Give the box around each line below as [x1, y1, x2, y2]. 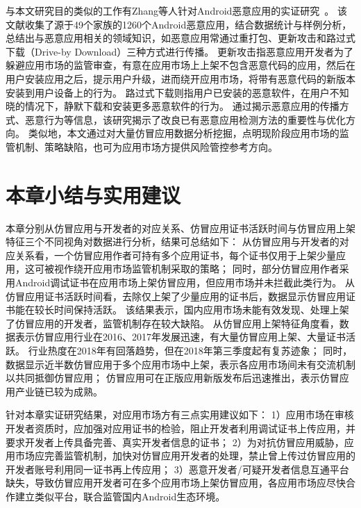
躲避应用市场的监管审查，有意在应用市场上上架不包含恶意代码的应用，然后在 [6, 58, 355, 72]
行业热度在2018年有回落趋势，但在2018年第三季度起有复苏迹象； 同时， [28, 343, 353, 357]
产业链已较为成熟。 [15, 384, 103, 398]
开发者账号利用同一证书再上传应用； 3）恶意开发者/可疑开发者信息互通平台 [6, 461, 349, 476]
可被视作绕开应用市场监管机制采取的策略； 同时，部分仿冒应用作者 [34, 261, 339, 276]
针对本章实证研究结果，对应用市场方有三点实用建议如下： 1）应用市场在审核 [6, 407, 354, 422]
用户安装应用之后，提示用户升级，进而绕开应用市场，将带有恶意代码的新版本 [6, 71, 355, 85]
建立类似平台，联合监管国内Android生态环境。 [15, 489, 226, 503]
